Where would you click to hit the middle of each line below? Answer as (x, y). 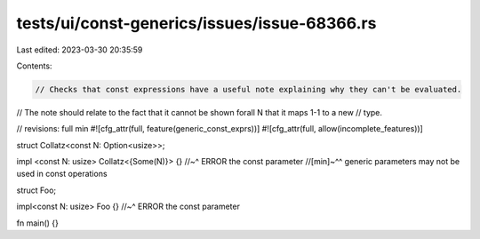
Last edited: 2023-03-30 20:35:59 (80, 50)
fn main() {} (38, 223)
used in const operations (62, 174)
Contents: (34, 66)
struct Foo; (36, 190)
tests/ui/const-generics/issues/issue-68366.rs (196, 23)
